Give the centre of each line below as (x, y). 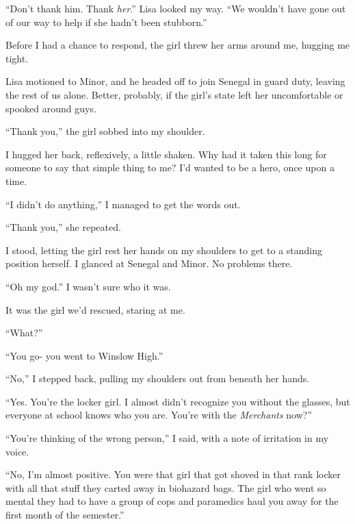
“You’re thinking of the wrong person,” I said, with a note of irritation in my (167, 438)
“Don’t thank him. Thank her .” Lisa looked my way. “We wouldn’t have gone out (176, 8)
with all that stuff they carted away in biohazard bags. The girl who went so (166, 487)
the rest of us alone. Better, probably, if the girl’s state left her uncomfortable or (174, 94)
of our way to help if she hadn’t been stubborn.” (106, 22)
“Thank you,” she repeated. (63, 227)
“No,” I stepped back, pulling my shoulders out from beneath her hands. (158, 378)
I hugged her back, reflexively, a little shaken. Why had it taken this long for (166, 154)
